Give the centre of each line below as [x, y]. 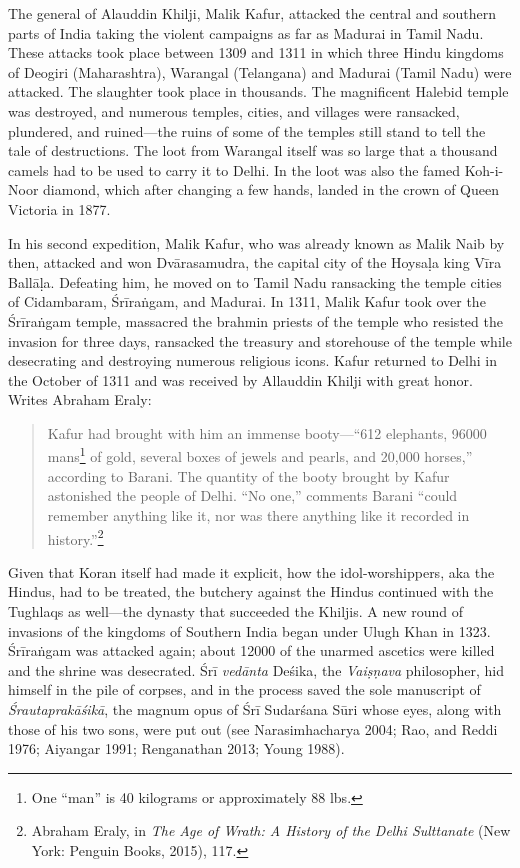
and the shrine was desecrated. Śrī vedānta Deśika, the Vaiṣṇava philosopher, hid [256, 669]
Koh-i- [484, 169]
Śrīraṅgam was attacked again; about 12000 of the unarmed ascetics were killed [251, 650]
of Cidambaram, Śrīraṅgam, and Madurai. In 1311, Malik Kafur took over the [247, 301]
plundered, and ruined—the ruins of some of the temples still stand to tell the [247, 130]
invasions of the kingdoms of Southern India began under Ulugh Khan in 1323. [249, 630]
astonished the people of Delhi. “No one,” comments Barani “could [252, 495]
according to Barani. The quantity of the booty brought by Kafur [248, 475]
